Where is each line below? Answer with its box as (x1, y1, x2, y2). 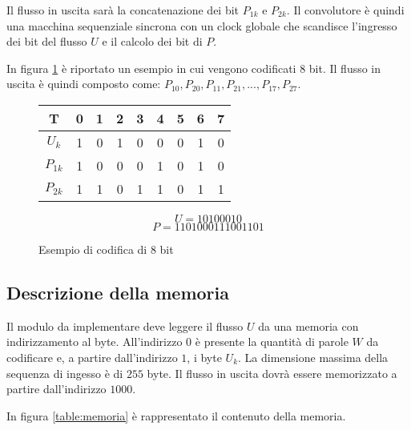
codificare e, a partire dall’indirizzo (6, 348, 178, 365)
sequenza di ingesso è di (6, 364, 123, 381)
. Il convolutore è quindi (286, 2, 405, 18)
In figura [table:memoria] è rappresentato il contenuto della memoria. (6, 407, 346, 424)
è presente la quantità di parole (195, 333, 349, 350)
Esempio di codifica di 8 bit (38, 240, 174, 257)
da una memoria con (258, 317, 359, 334)
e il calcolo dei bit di (102, 33, 203, 50)
